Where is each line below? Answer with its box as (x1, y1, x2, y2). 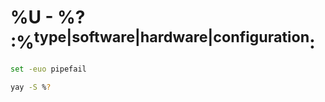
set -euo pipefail (10, 64, 87, 75)
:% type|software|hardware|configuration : (10, 27, 316, 54)
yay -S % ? (10, 82, 52, 93)
